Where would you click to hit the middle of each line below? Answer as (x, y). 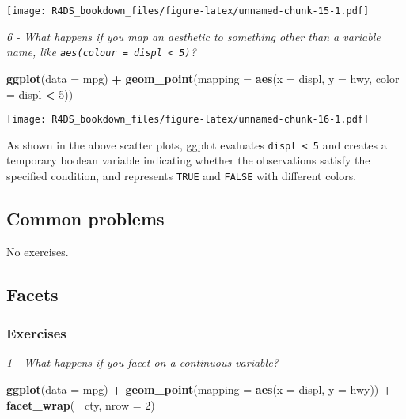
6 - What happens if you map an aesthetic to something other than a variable (194, 36)
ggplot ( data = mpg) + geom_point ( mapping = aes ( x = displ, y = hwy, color (203, 78)
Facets (32, 294)
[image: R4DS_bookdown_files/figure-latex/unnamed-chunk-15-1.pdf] (188, 11)
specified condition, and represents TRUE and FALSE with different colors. (182, 176)
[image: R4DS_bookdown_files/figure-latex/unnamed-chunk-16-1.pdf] (188, 120)
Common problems (85, 219)
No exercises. (38, 251)
